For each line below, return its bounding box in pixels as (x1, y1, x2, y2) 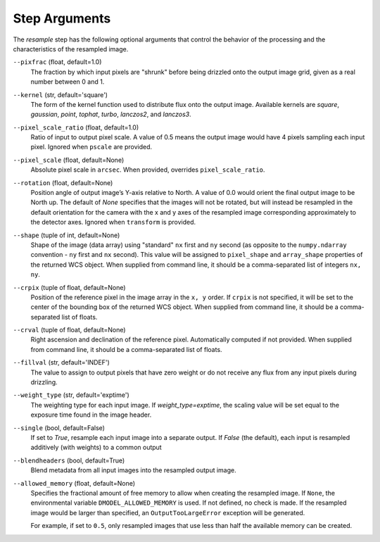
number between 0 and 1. (30, 77, 105, 86)
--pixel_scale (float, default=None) (13, 156, 125, 164)
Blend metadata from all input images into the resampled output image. (30, 466, 236, 474)
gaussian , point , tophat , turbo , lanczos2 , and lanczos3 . (30, 110, 191, 119)
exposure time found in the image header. (30, 410, 152, 419)
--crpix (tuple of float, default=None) (13, 283, 126, 291)
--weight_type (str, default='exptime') (13, 391, 129, 399)
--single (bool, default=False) (13, 423, 106, 432)
